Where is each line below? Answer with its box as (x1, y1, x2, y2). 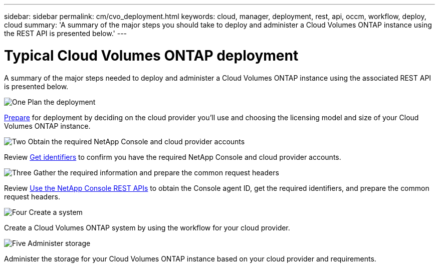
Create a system (29, 207, 83, 216)
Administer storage (28, 238, 91, 247)
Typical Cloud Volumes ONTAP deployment (4, 47, 299, 64)
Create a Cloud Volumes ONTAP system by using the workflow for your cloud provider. (4, 223, 290, 232)
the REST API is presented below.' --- (4, 29, 127, 38)
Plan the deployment (28, 97, 96, 106)
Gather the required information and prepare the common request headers (33, 168, 279, 177)
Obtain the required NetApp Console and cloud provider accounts (28, 137, 245, 146)
